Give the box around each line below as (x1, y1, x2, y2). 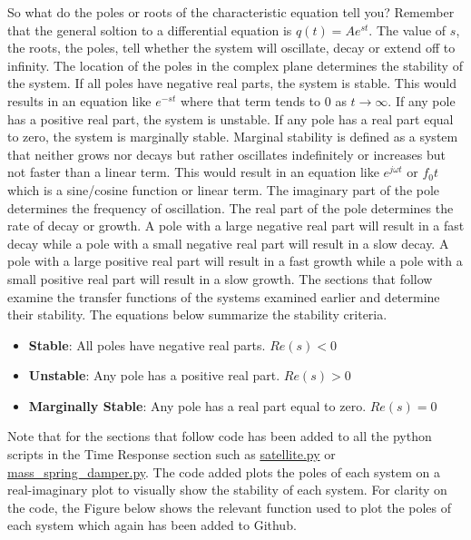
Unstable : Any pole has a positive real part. (28, 366, 280, 385)
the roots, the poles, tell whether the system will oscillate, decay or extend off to (7, 38, 456, 57)
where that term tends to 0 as (180, 91, 347, 110)
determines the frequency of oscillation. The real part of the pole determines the (7, 198, 454, 217)
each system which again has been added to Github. (7, 515, 297, 535)
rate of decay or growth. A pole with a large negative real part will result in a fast (7, 216, 465, 235)
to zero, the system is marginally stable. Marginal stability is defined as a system (7, 127, 458, 146)
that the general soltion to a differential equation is (7, 20, 292, 39)
